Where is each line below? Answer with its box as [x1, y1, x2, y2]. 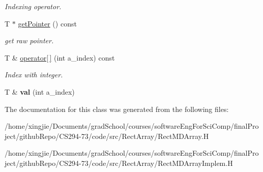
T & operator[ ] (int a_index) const [5, 52, 115, 63]
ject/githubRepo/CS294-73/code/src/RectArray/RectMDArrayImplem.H [5, 157, 233, 168]
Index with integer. [5, 69, 63, 80]
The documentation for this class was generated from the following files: [5, 103, 229, 114]
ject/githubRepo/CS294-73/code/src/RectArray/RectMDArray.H [5, 130, 209, 141]
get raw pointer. [5, 35, 54, 46]
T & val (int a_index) [5, 86, 75, 97]
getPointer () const [18, 18, 77, 28]
